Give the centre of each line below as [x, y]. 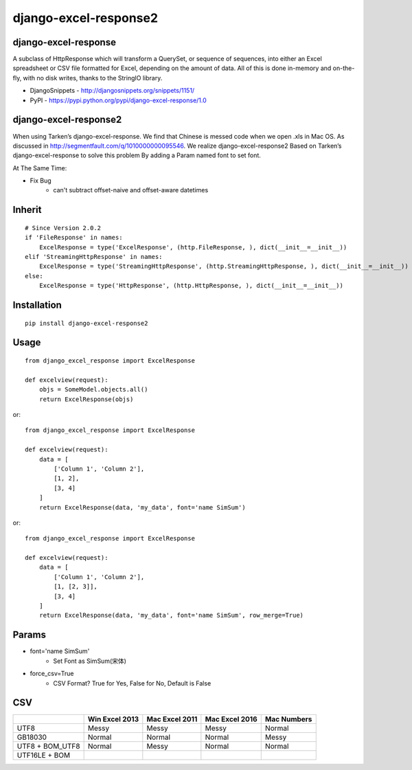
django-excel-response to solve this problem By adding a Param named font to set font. [137, 155]
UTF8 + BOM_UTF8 [48, 747]
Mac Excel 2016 [231, 719]
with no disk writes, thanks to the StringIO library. [93, 78]
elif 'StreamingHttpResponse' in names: [94, 257]
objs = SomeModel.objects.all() [93, 389]
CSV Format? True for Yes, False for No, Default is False [132, 683]
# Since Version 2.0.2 [63, 228]
